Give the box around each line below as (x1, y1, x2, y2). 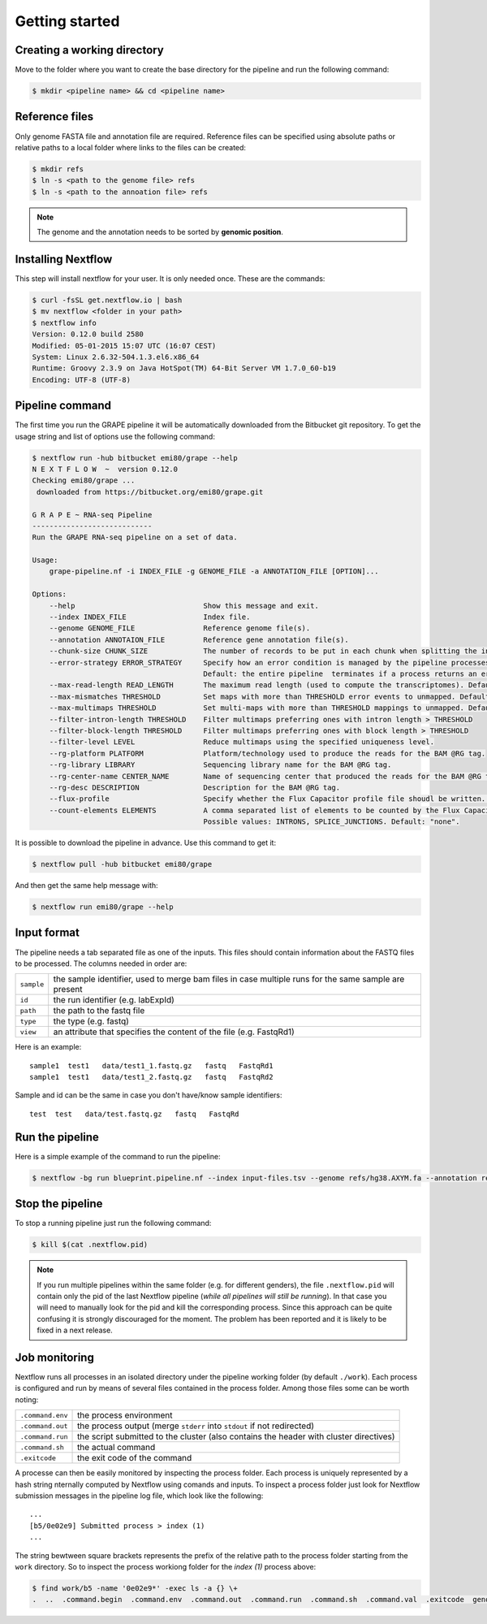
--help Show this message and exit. (49, 601, 320, 610)
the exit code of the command (77, 1453, 192, 1464)
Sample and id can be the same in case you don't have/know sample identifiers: (15, 1090, 283, 1100)
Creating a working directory (15, 43, 164, 57)
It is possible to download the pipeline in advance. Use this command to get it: (15, 838, 276, 848)
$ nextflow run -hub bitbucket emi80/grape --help (32, 453, 239, 462)
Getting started (15, 12, 120, 30)
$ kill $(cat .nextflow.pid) (32, 1240, 149, 1249)
